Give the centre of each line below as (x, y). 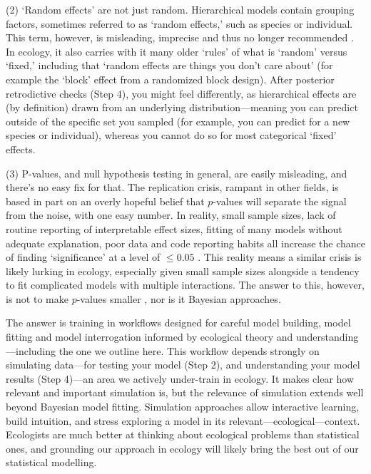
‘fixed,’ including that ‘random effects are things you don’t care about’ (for (169, 65)
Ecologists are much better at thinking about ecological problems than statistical (183, 434)
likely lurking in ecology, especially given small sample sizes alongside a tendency (183, 271)
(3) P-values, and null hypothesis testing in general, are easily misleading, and (177, 173)
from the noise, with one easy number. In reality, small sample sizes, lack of (171, 215)
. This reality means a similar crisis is (280, 257)
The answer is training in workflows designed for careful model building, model (178, 323)
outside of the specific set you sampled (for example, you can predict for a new (178, 121)
